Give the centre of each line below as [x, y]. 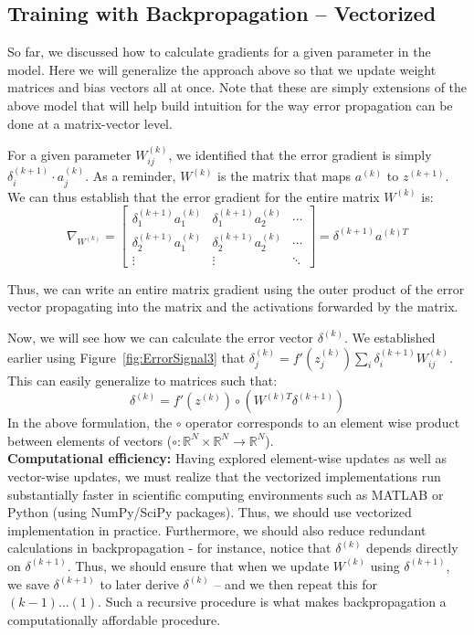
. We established [390, 337]
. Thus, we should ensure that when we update [198, 565]
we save [28, 583]
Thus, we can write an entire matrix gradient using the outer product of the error [236, 288]
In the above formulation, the [90, 423]
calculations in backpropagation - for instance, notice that [169, 548]
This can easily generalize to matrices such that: [142, 380]
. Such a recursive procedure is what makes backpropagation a [272, 602]
